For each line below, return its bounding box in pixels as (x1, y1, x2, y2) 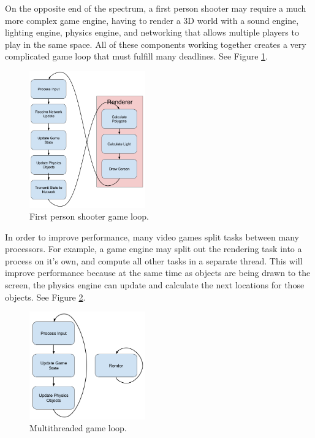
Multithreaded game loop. (29, 421, 127, 434)
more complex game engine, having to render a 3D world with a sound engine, (5, 13, 299, 26)
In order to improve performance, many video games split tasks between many (5, 230, 299, 243)
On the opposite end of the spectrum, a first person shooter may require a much (5, 2, 306, 14)
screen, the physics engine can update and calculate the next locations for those (5, 279, 305, 291)
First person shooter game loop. (29, 210, 149, 223)
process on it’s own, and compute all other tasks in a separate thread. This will (5, 254, 303, 267)
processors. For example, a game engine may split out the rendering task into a (5, 242, 302, 255)
